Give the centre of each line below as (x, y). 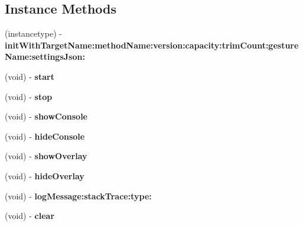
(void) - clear (30, 216)
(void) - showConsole (46, 116)
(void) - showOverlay (46, 156)
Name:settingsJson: (45, 56)
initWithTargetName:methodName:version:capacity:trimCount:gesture (152, 45)
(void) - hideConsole (45, 136)
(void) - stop (29, 96)
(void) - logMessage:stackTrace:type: (78, 196)
